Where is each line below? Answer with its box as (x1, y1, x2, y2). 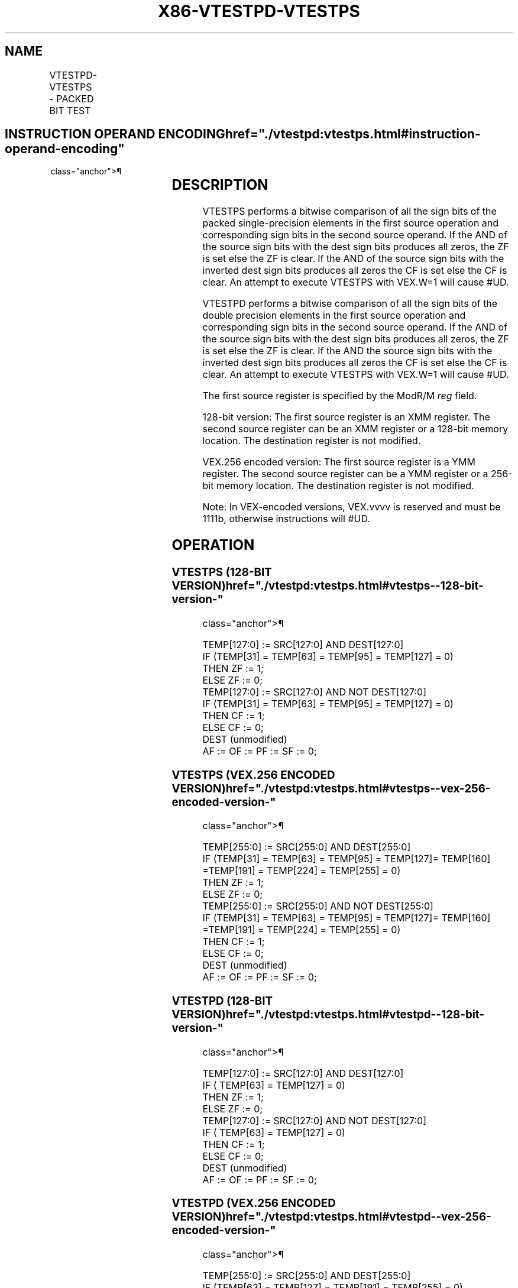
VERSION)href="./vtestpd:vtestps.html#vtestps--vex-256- (171, 781, 491, 795)
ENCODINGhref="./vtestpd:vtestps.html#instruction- (158, 127, 481, 142)
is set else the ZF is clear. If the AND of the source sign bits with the (202, 253, 504, 265)
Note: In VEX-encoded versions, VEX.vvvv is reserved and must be (202, 501, 501, 513)
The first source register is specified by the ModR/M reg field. (202, 390, 477, 402)
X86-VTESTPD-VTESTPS (158, 1, 360, 21)
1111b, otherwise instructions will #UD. (202, 513, 370, 525)
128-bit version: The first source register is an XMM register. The (202, 411, 490, 423)
